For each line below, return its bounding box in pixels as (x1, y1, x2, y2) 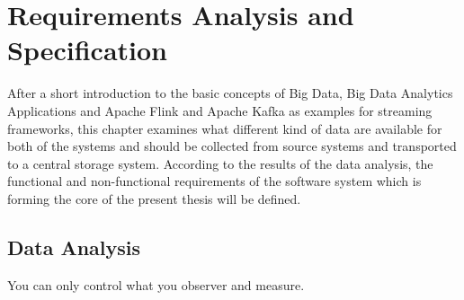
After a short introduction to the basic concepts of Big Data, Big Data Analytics (7, 84, 453, 102)
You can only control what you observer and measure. (7, 275, 305, 294)
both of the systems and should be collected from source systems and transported (7, 137, 457, 155)
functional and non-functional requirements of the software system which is (7, 172, 422, 190)
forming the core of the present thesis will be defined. (7, 189, 301, 207)
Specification (7, 31, 167, 68)
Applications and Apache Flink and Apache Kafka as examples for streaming (7, 101, 433, 119)
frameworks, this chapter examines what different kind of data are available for (7, 119, 442, 137)
